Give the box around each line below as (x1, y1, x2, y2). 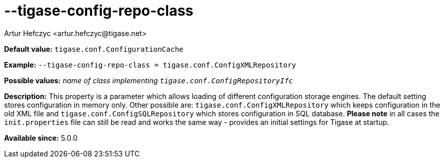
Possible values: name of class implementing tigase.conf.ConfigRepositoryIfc (4, 76, 293, 85)
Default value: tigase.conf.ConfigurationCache (4, 44, 184, 53)
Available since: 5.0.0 (4, 133, 78, 142)
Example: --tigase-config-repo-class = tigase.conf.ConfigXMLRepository (4, 60, 296, 69)
